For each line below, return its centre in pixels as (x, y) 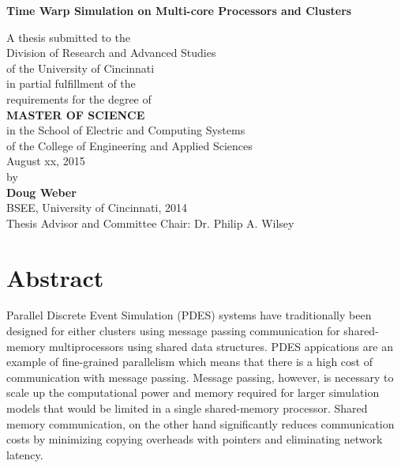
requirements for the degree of (79, 98)
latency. (25, 454)
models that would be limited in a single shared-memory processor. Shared (187, 408)
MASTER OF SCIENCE (76, 114)
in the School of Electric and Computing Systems (126, 130)
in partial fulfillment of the (71, 83)
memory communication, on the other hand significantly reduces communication (200, 423)
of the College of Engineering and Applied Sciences (129, 145)
